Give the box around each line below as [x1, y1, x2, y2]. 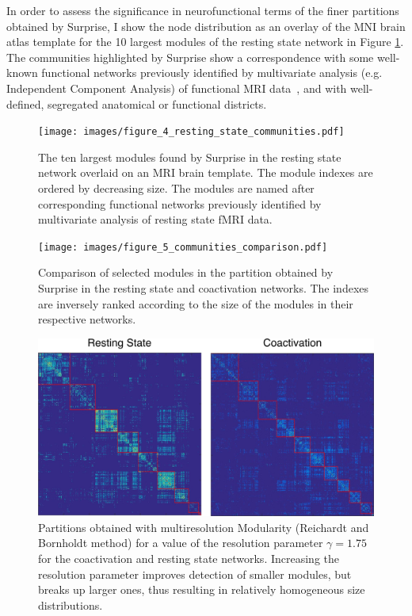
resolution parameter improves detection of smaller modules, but [38, 565, 352, 582]
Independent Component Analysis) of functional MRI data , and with [6, 79, 347, 96]
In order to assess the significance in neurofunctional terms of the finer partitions [6, 2, 399, 18]
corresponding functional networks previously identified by [38, 195, 322, 212]
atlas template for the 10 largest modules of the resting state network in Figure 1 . [6, 33, 404, 50]
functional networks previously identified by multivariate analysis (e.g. [41, 64, 383, 81]
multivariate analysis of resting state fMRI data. [38, 211, 273, 228]
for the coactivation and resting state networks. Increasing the [38, 550, 340, 567]
